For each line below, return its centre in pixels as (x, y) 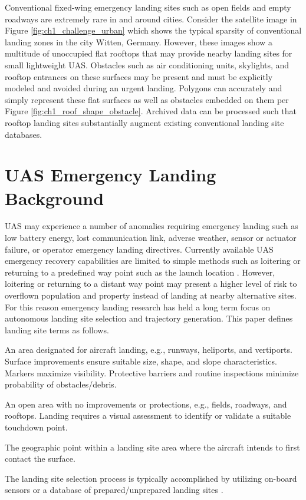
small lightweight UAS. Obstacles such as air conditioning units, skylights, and (147, 64)
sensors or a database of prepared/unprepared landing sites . (114, 490)
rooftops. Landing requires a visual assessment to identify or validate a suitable (148, 415)
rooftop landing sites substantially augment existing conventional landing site (144, 122)
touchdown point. (36, 427)
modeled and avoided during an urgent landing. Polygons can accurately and (144, 88)
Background (55, 198)
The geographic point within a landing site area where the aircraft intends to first (152, 447)
